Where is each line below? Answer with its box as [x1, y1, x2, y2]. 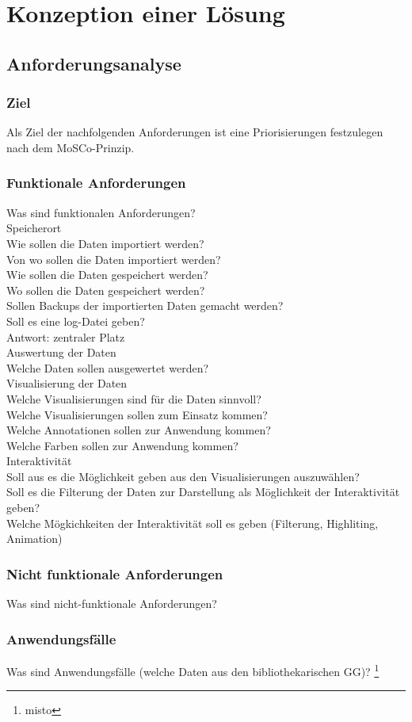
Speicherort [6, 220, 62, 236]
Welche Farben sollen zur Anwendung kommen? [6, 437, 238, 453]
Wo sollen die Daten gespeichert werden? [6, 281, 205, 298]
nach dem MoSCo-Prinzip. [6, 139, 135, 155]
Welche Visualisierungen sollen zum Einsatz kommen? [6, 406, 268, 422]
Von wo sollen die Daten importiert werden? [6, 250, 221, 267]
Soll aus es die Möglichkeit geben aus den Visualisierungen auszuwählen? [6, 468, 360, 484]
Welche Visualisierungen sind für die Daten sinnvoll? [6, 390, 261, 407]
